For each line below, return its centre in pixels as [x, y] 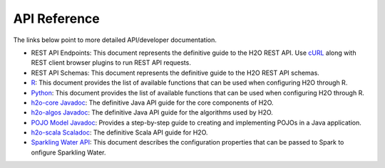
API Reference [56, 19]
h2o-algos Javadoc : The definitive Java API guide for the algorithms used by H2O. [152, 112]
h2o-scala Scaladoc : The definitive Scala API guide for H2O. [119, 132]
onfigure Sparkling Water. [68, 152]
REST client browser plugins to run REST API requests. [111, 63]
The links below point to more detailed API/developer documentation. [115, 40]
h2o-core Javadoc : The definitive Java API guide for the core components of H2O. [152, 103]
